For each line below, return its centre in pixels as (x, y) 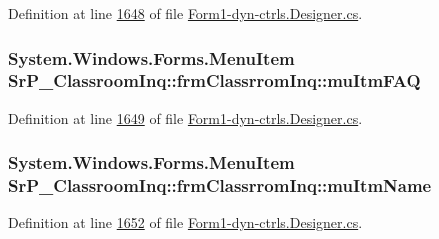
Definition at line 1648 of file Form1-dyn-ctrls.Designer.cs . (185, 13)
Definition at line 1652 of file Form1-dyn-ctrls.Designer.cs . (185, 222)
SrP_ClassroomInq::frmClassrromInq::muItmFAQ (214, 80)
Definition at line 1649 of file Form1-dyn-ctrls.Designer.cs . (185, 117)
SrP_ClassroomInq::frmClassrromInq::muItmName (220, 185)
